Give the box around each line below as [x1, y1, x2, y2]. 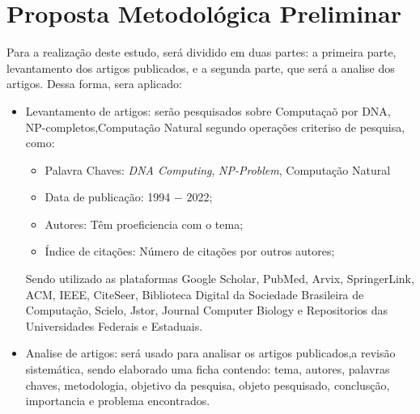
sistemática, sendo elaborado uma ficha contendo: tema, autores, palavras [25, 361, 390, 378]
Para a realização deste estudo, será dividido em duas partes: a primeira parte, [6, 44, 397, 61]
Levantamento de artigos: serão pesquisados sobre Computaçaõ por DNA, [25, 102, 391, 119]
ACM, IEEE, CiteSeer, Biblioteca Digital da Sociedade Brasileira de [25, 285, 364, 302]
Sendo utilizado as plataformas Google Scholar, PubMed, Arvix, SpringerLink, [25, 270, 414, 287]
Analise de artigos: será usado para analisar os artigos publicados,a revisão [25, 344, 396, 361]
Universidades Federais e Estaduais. [25, 317, 203, 334]
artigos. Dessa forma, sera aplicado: [6, 75, 182, 92]
